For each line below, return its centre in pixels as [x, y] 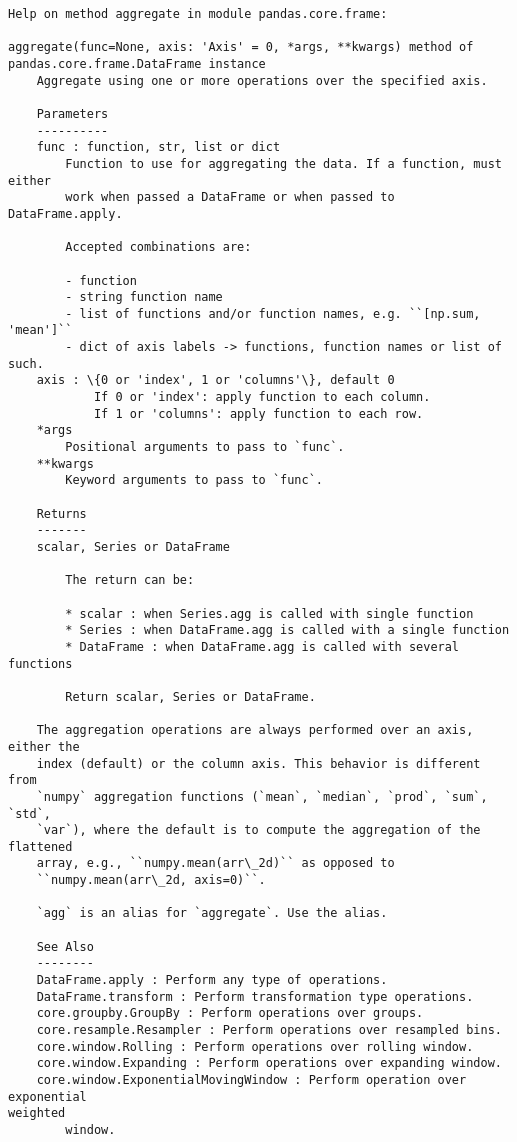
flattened [40, 846]
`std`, [29, 813]
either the [44, 746]
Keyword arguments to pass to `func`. [194, 480]
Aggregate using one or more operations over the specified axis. [262, 80]
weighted [37, 1113]
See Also [65, 946]
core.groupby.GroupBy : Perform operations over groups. [230, 1013]
